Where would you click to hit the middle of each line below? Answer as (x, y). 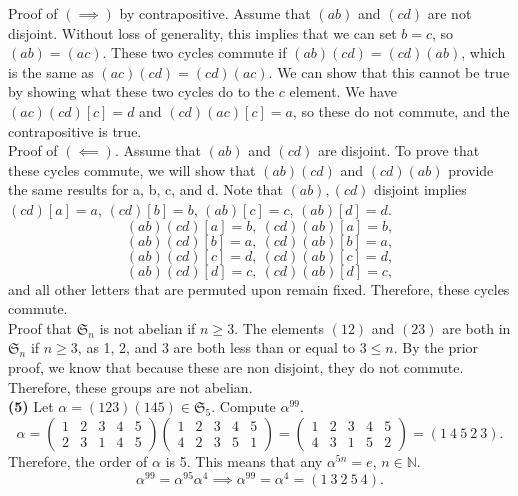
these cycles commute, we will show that (132, 169)
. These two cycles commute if (194, 52)
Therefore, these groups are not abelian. (130, 386)
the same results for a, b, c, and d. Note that (145, 189)
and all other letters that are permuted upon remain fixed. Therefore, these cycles (259, 288)
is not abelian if (147, 327)
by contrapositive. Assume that (215, 13)
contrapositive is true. (75, 130)
